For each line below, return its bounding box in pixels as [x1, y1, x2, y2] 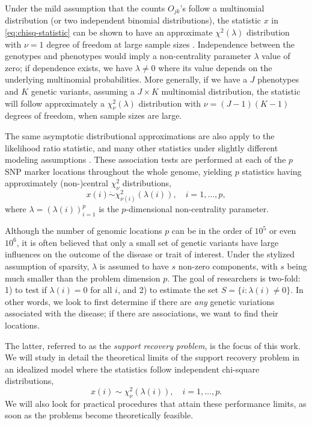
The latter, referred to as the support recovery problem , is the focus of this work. [5, 339, 301, 351]
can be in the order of [171, 224, 252, 237]
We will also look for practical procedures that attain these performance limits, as [5, 397, 307, 409]
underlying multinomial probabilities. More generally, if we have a [5, 73, 248, 86]
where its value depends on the [158, 61, 272, 74]
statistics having [242, 165, 302, 177]
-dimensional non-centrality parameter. [126, 203, 269, 215]
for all [90, 283, 112, 296]
